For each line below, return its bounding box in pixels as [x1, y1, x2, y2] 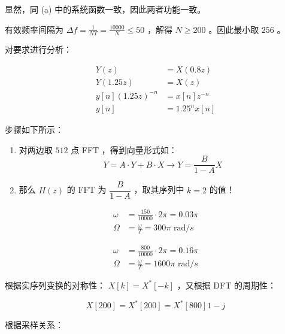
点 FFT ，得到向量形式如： [71, 143, 177, 156]
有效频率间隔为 [5, 23, 63, 35]
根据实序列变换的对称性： [5, 278, 105, 291]
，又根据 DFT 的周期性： [177, 278, 276, 291]
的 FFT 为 [66, 183, 107, 196]
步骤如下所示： [5, 123, 63, 136]
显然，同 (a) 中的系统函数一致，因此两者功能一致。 [5, 3, 206, 15]
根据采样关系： [5, 318, 63, 331]
